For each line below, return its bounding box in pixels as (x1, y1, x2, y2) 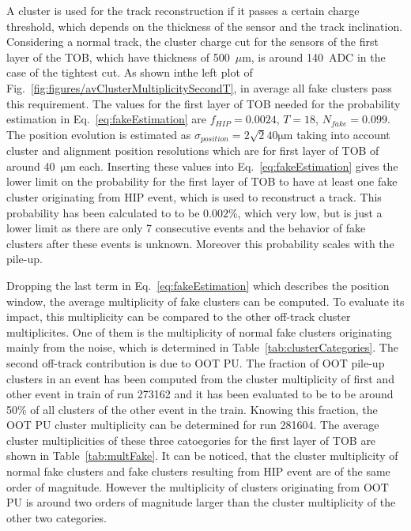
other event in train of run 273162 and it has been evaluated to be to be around (6, 386, 394, 402)
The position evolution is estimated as (6, 126, 191, 142)
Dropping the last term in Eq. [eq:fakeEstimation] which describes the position (6, 277, 390, 293)
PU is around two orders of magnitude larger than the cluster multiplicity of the (6, 494, 396, 510)
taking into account (296, 126, 390, 142)
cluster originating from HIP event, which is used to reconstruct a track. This (6, 188, 382, 205)
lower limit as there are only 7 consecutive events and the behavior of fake (6, 220, 366, 236)
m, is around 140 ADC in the (242, 48, 386, 65)
